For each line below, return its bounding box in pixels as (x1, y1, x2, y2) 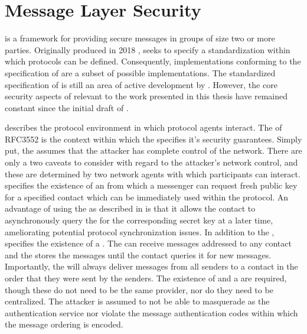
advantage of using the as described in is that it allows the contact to (5, 202, 256, 215)
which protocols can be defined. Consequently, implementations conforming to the (5, 55, 301, 67)
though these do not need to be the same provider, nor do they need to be (5, 283, 273, 296)
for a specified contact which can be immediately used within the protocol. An (5, 190, 289, 203)
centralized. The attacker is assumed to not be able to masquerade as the (5, 295, 270, 307)
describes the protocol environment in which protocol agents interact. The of (5, 121, 282, 134)
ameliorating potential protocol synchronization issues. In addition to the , (5, 225, 275, 238)
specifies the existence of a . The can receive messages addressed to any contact (5, 237, 292, 249)
